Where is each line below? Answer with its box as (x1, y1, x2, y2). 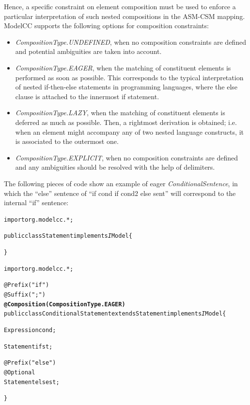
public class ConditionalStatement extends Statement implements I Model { (4, 310, 226, 317)
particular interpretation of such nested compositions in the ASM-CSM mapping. (4, 11, 245, 21)
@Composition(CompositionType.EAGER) (4, 300, 125, 308)
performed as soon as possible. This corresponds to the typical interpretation (15, 72, 244, 82)
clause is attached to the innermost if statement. (15, 91, 159, 101)
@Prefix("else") (4, 359, 56, 367)
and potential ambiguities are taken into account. (15, 46, 162, 56)
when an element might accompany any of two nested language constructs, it (15, 126, 244, 137)
